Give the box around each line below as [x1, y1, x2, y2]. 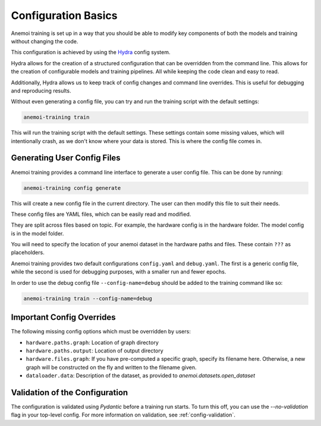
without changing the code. [11, 37, 78, 44]
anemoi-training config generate [23, 185, 121, 191]
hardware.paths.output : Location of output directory [26, 347, 163, 354]
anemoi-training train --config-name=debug [23, 295, 153, 302]
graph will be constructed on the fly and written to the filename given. [26, 364, 197, 371]
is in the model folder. [11, 230, 64, 237]
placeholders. [11, 249, 45, 256]
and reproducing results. [11, 87, 71, 94]
